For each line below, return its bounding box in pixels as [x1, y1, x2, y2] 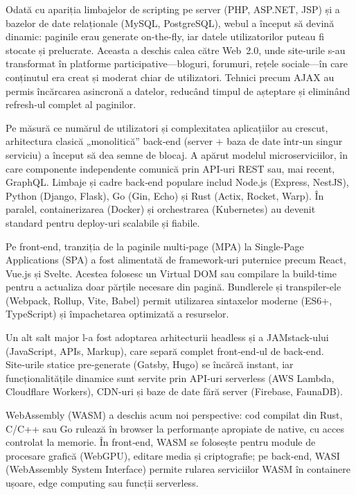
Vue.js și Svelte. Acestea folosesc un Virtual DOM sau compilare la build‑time [6, 266, 337, 280]
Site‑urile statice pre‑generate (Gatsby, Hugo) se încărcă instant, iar [6, 357, 294, 372]
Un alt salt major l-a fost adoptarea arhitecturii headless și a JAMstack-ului [6, 330, 329, 345]
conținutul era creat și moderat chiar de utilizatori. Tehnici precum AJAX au [6, 69, 335, 84]
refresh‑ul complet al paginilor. [6, 97, 136, 112]
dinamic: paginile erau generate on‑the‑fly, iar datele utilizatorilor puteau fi [6, 29, 324, 44]
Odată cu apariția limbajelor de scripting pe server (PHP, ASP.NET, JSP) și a [6, 2, 340, 16]
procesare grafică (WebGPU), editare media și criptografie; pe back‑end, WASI [6, 448, 340, 462]
